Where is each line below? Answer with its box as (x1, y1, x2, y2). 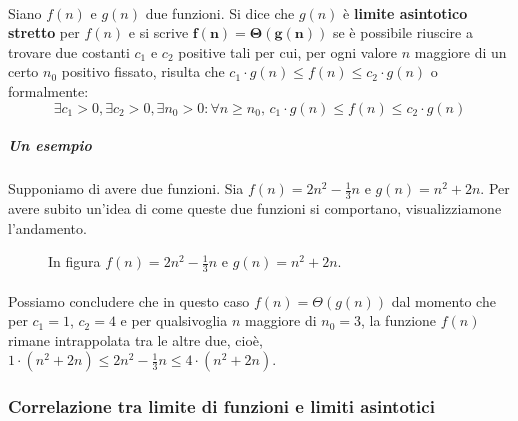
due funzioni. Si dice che (145, 2, 295, 23)
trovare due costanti (8, 41, 130, 62)
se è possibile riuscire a (332, 22, 473, 43)
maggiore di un (414, 41, 507, 62)
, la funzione (361, 310, 437, 331)
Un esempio (8, 135, 92, 156)
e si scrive (128, 22, 189, 43)
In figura (48, 251, 101, 272)
